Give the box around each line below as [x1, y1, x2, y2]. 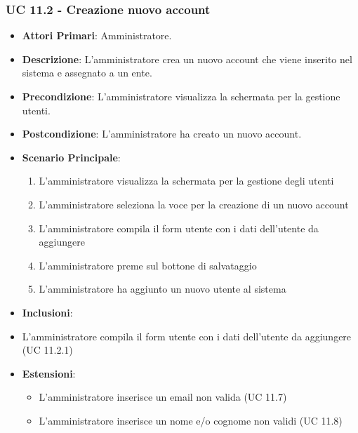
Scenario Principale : [22, 149, 121, 164]
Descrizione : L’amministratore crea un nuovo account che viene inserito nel [22, 51, 352, 66]
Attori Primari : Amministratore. [22, 28, 172, 43]
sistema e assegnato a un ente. [22, 65, 152, 80]
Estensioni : [22, 366, 76, 380]
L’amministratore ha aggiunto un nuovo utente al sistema [39, 281, 286, 296]
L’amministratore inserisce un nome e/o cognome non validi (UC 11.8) [39, 413, 343, 427]
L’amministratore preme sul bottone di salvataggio [39, 258, 257, 272]
